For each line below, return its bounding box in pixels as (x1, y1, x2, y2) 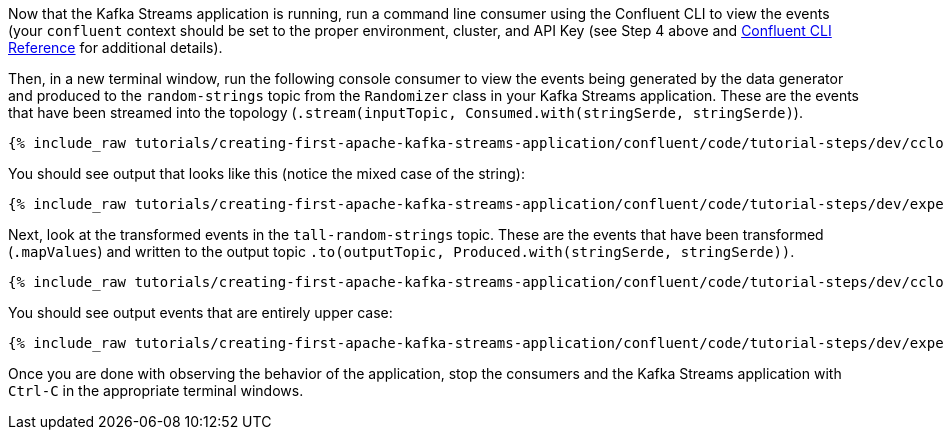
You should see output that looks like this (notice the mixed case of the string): (8, 165, 525, 182)
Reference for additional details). (8, 39, 223, 56)
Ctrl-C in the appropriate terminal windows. (8, 382, 304, 399)
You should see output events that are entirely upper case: (8, 304, 393, 321)
